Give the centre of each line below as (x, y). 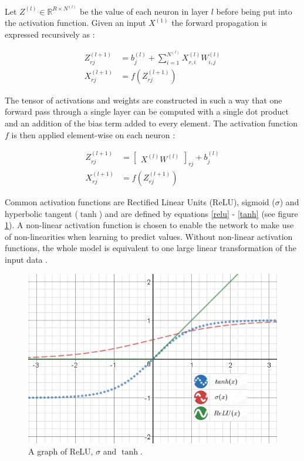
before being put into (254, 11)
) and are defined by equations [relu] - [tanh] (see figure (198, 213)
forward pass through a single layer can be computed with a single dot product (147, 111)
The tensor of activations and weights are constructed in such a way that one (143, 100)
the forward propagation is (219, 23)
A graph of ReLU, (61, 451)
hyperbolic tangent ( (41, 213)
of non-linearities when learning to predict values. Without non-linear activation (149, 236)
